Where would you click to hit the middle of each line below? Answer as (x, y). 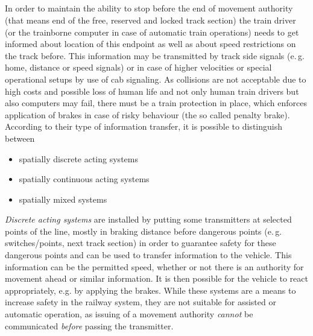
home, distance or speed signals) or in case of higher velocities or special (138, 67)
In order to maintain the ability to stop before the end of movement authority (149, 8)
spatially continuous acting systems (84, 179)
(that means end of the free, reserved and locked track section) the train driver (150, 20)
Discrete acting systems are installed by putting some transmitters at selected (148, 219)
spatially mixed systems (63, 199)
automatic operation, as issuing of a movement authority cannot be (129, 314)
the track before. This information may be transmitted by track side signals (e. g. (155, 55)
